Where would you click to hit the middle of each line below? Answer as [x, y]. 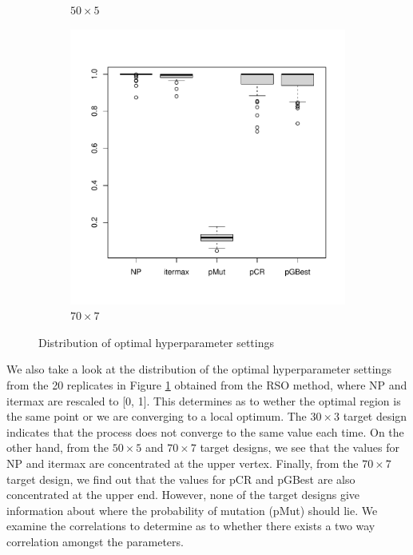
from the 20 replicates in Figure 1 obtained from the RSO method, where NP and [207, 384]
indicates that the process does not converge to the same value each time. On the [205, 431]
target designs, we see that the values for [300, 447]
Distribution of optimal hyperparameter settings [157, 342]
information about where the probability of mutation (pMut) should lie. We [192, 510]
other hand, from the [58, 447]
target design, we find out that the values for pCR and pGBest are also [181, 479]
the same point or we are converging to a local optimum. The [157, 416]
